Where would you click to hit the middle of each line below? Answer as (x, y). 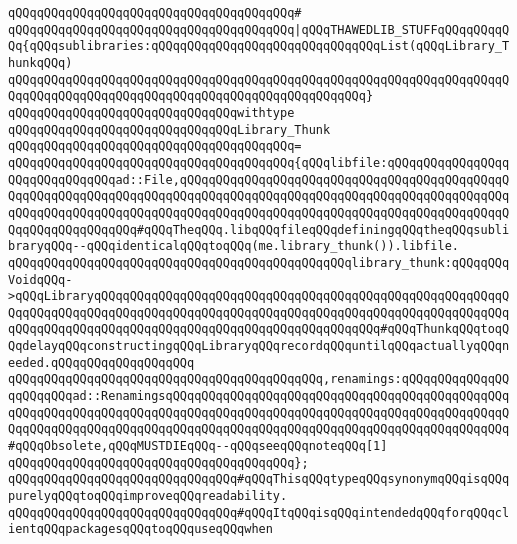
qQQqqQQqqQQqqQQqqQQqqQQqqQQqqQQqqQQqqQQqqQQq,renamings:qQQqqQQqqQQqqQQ (259, 379)
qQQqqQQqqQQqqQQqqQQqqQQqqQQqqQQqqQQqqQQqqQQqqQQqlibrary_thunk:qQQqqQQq (259, 262)
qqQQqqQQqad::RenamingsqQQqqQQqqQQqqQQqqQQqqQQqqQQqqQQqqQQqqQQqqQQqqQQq (259, 396)
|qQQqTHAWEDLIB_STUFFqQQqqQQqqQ (402, 29)
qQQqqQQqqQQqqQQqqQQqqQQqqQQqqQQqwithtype (151, 112)
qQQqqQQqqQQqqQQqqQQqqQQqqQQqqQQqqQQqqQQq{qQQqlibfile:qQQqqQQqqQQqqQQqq (259, 162)
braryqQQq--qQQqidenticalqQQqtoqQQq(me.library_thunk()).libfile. (234, 246)
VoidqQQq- (40, 279)
